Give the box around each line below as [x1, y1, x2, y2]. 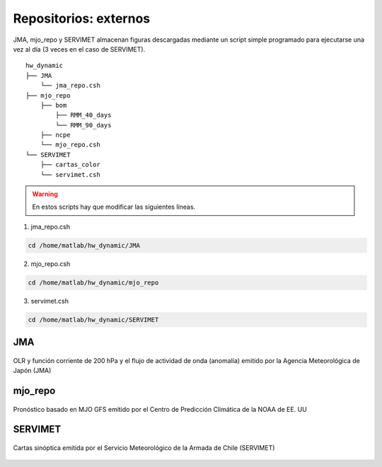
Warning [32, 190, 58, 198]
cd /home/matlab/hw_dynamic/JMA [28, 241, 141, 249]
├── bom [40, 101, 67, 109]
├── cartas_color [40, 161, 100, 169]
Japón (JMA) [13, 367, 52, 375]
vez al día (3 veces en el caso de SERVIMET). [13, 45, 146, 53]
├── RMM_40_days [55, 111, 112, 120]
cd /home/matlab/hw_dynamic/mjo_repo [28, 278, 159, 287]
